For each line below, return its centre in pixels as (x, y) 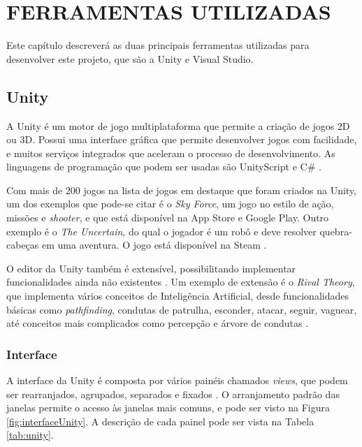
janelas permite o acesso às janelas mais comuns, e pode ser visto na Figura (168, 408)
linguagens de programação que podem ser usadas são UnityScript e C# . (164, 167)
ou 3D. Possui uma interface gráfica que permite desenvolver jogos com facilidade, (182, 139)
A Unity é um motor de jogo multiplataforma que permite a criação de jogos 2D (178, 125)
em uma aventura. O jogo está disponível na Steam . (154, 245)
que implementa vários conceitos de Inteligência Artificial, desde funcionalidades (178, 296)
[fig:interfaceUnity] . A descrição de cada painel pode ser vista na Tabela (160, 421)
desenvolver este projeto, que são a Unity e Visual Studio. (130, 58)
